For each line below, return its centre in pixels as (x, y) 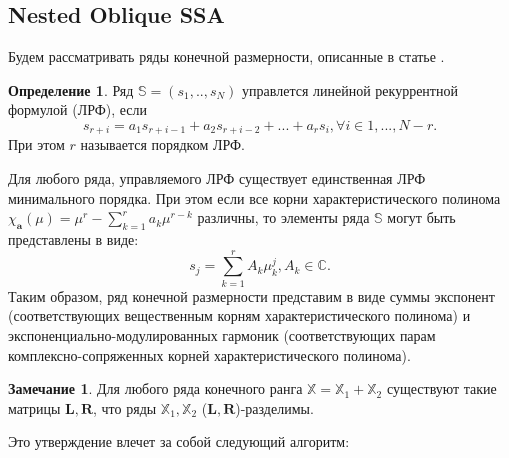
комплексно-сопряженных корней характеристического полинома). (209, 354)
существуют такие (441, 388)
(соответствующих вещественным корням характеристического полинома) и (239, 315)
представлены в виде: (73, 239)
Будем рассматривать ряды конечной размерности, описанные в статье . (226, 56)
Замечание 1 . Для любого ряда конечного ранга (155, 388)
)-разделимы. (274, 407)
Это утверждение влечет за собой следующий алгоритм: (179, 441)
